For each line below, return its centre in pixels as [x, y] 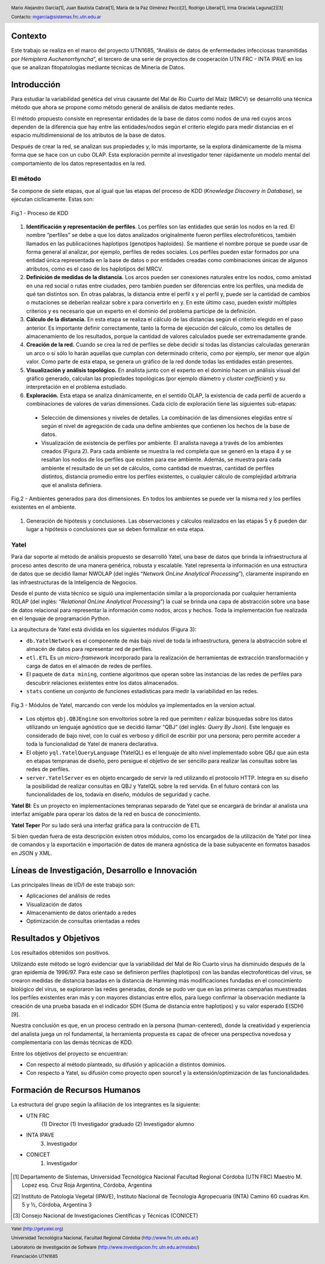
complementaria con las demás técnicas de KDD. [72, 1042]
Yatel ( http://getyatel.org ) [37, 1229]
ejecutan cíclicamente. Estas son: [53, 200]
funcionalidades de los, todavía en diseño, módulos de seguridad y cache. [118, 794]
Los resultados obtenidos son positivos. [60, 953]
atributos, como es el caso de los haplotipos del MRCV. [94, 269]
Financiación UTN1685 [35, 1257]
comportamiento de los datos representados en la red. [79, 163]
